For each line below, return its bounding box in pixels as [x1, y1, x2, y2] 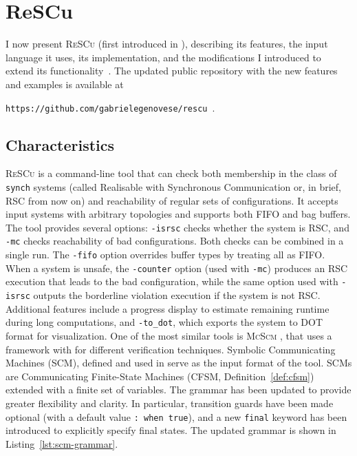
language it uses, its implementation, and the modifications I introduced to [6, 50, 321, 64]
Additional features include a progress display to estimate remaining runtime [6, 301, 329, 315]
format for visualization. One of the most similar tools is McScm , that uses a [6, 328, 332, 342]
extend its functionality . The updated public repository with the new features [6, 63, 338, 78]
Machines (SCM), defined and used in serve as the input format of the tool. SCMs [6, 355, 352, 370]
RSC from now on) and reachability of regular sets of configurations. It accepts [6, 193, 338, 207]
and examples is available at [6, 76, 124, 91]
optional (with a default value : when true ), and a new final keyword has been [6, 409, 347, 424]
